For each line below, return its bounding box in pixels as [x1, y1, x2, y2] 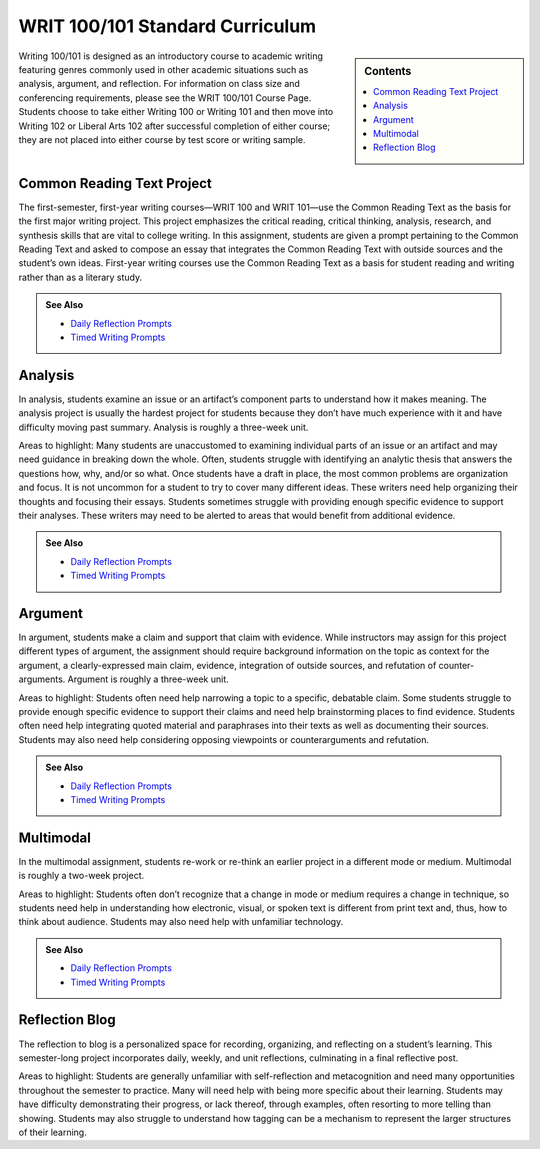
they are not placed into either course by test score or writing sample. [18, 133, 306, 145]
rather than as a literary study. [18, 271, 143, 283]
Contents [364, 64, 412, 78]
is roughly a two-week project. [18, 870, 145, 882]
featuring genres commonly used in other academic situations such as [18, 63, 309, 75]
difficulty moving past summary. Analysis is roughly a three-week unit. [18, 421, 309, 433]
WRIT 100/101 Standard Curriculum [18, 15, 317, 37]
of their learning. [18, 1126, 87, 1138]
